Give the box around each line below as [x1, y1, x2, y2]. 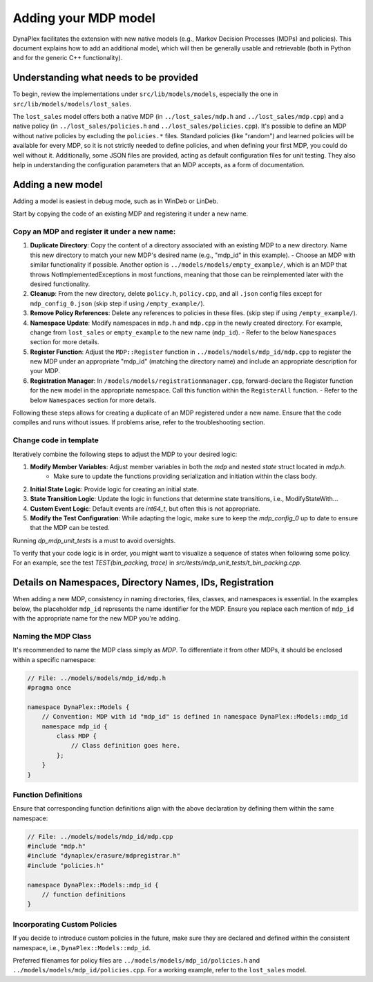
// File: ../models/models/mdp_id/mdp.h [27, 674, 166, 682]
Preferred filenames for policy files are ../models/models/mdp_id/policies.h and [12, 956, 260, 964]
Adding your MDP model [12, 10, 155, 26]
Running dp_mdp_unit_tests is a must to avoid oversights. [12, 536, 176, 545]
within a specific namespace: [12, 655, 96, 663]
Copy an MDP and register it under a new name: [12, 227, 176, 236]
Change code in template [12, 435, 99, 445]
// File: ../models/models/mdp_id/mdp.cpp [27, 833, 173, 840]
